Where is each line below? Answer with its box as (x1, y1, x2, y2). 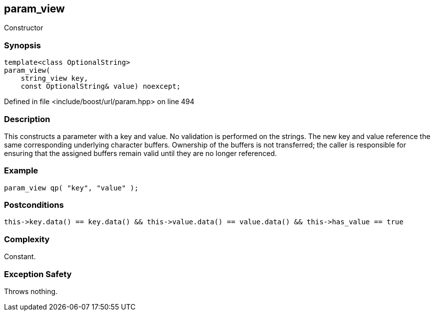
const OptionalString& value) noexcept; (20, 82, 181, 91)
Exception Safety (4, 269, 72, 279)
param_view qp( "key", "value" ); (4, 183, 139, 192)
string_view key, (20, 74, 88, 83)
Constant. (4, 252, 36, 261)
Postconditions (4, 200, 64, 210)
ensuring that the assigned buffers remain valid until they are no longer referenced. (4, 149, 277, 157)
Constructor (4, 23, 43, 32)
